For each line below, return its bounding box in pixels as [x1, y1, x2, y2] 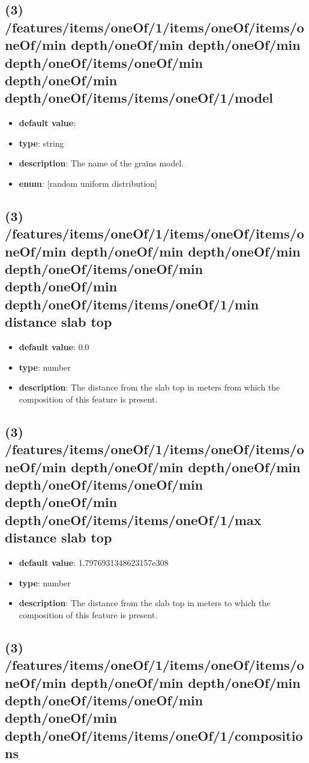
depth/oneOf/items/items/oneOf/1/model [5, 88, 274, 107]
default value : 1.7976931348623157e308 [19, 556, 169, 568]
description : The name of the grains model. [19, 157, 184, 169]
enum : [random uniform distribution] [19, 177, 158, 189]
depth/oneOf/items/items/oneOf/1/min [5, 294, 259, 313]
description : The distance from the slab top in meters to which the [19, 597, 271, 609]
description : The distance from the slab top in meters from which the [19, 381, 280, 394]
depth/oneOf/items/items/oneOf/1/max [5, 510, 262, 529]
